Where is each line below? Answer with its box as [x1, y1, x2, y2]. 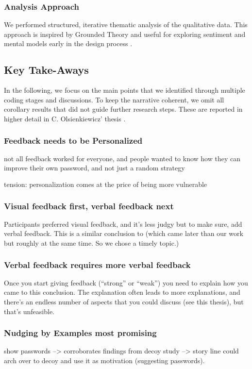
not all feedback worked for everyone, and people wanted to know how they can [4, 153, 240, 163]
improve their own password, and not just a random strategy [4, 163, 185, 173]
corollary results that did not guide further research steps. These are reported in [4, 104, 243, 114]
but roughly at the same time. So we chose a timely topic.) [4, 237, 179, 248]
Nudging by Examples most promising [4, 327, 157, 339]
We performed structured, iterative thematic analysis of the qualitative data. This [4, 19, 248, 30]
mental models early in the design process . [4, 38, 133, 49]
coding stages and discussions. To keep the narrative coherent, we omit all [4, 94, 224, 104]
